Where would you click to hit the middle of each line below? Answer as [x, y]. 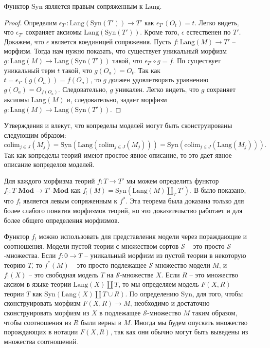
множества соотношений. [41, 341]
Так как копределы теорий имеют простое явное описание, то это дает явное [118, 155]
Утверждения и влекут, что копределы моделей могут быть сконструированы [118, 125]
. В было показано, [218, 190]
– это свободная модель [63, 274]
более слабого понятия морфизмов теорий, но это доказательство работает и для [123, 211]
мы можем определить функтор [172, 180]
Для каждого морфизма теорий [50, 180]
